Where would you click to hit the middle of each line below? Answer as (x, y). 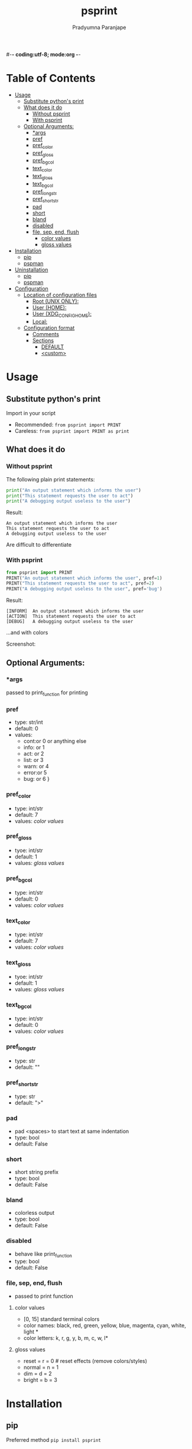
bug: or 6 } (37, 778)
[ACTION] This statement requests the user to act (71, 617)
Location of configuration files (60, 295)
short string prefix (37, 1172)
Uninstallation (31, 270)
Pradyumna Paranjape (99, 27)
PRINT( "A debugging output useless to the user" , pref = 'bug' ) (84, 589)
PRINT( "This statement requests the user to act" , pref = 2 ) (80, 583)
